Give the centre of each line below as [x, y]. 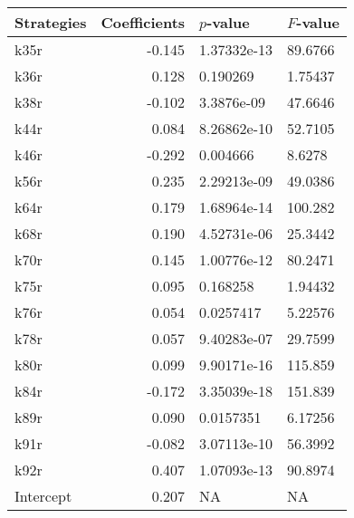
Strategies [51, 22]
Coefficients [143, 22]
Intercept [43, 496]
